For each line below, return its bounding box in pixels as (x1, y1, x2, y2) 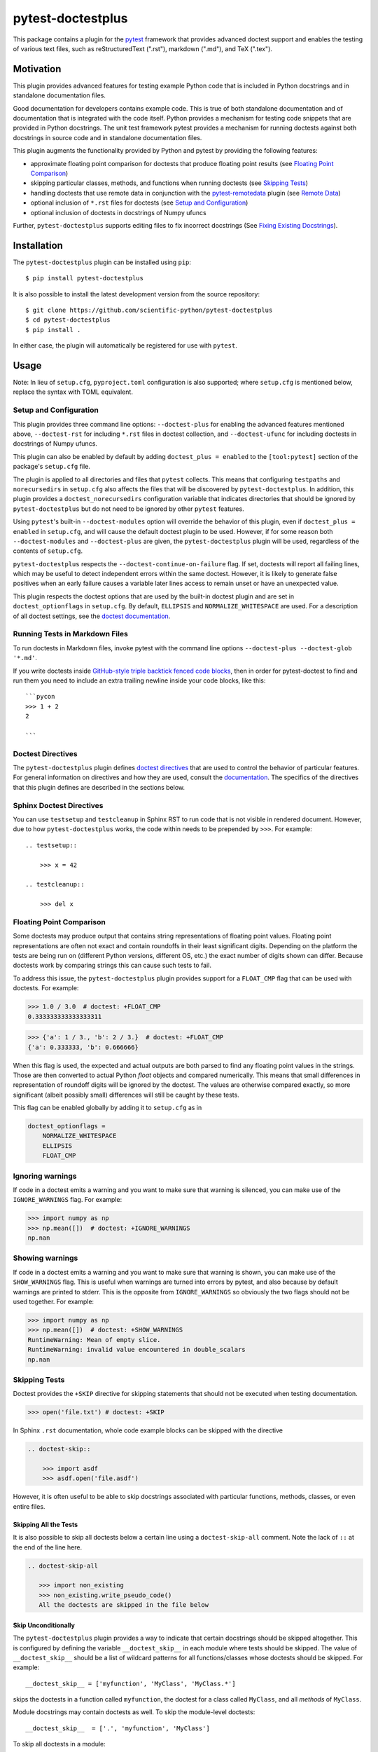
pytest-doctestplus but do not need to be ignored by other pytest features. (13, 505, 244, 513)
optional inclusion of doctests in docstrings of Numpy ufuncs (30, 208, 206, 217)
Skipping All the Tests (13, 1520, 78, 1528)
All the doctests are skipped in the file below (38, 1601, 209, 1609)
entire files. (13, 1502, 45, 1510)
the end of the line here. (13, 1542, 83, 1552)
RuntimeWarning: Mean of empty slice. (27, 1336, 161, 1343)
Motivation (13, 63, 62, 75)
